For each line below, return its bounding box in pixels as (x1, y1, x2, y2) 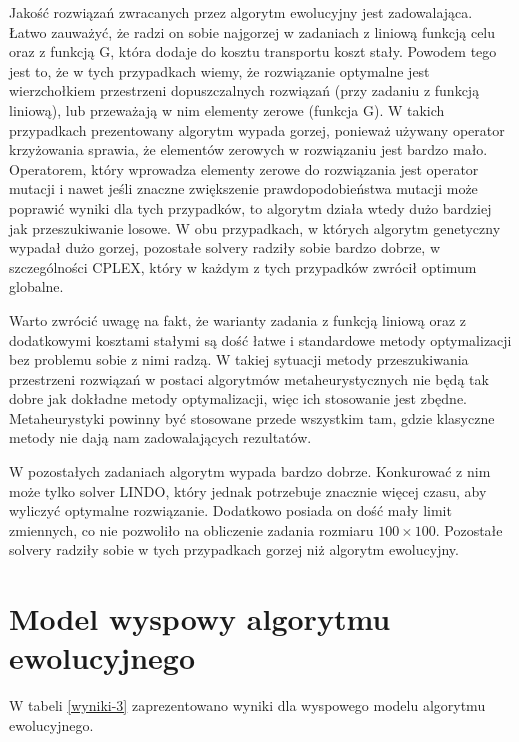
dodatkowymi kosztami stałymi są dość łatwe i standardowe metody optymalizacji (9, 329, 512, 350)
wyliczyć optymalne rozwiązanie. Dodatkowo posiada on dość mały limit (9, 500, 452, 521)
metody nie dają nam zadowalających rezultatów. (9, 427, 312, 448)
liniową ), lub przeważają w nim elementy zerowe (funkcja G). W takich (9, 99, 445, 120)
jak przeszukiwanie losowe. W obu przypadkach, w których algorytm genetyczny (9, 217, 501, 238)
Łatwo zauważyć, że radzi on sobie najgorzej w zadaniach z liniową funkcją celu (9, 21, 496, 42)
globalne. (9, 276, 64, 297)
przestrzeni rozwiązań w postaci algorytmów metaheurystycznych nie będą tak (9, 368, 489, 389)
